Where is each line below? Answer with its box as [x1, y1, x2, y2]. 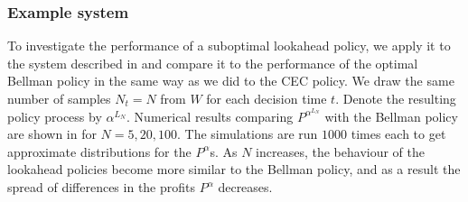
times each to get [351, 124, 446, 143]
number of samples [7, 89, 111, 107]
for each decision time [206, 89, 327, 107]
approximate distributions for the [7, 142, 192, 161]
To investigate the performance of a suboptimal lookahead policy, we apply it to [7, 36, 451, 55]
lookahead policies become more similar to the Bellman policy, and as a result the [7, 160, 461, 179]
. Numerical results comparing [126, 106, 294, 125]
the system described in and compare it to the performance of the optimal [7, 53, 418, 72]
